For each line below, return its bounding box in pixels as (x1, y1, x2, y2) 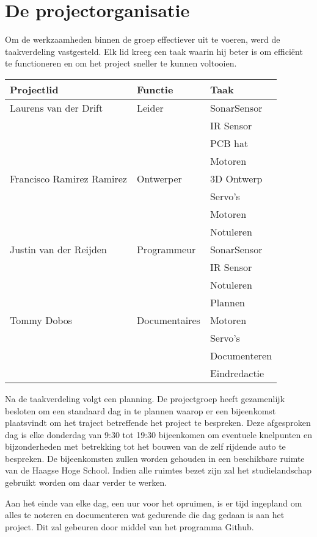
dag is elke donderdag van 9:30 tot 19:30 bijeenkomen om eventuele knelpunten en (5, 428, 312, 441)
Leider (136, 100, 164, 115)
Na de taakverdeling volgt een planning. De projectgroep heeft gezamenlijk (5, 392, 285, 405)
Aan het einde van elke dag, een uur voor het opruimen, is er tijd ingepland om (5, 496, 302, 509)
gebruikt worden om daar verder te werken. (5, 476, 167, 489)
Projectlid (10, 82, 59, 96)
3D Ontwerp (210, 171, 263, 186)
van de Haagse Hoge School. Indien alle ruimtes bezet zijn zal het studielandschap (5, 464, 312, 477)
